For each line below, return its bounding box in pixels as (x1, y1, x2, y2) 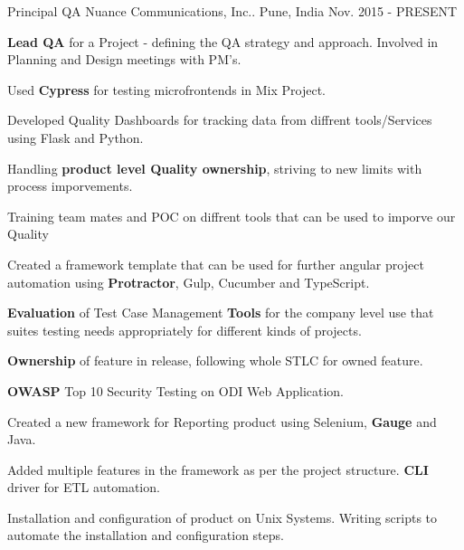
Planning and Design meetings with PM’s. (7, 50, 241, 69)
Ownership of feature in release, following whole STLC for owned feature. (7, 351, 423, 370)
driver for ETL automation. (7, 478, 160, 497)
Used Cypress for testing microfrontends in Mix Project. (7, 80, 326, 99)
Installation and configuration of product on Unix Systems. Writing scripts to (7, 507, 438, 526)
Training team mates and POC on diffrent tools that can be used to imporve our (7, 206, 456, 225)
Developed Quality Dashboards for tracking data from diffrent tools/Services (7, 110, 432, 129)
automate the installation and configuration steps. (7, 526, 284, 545)
